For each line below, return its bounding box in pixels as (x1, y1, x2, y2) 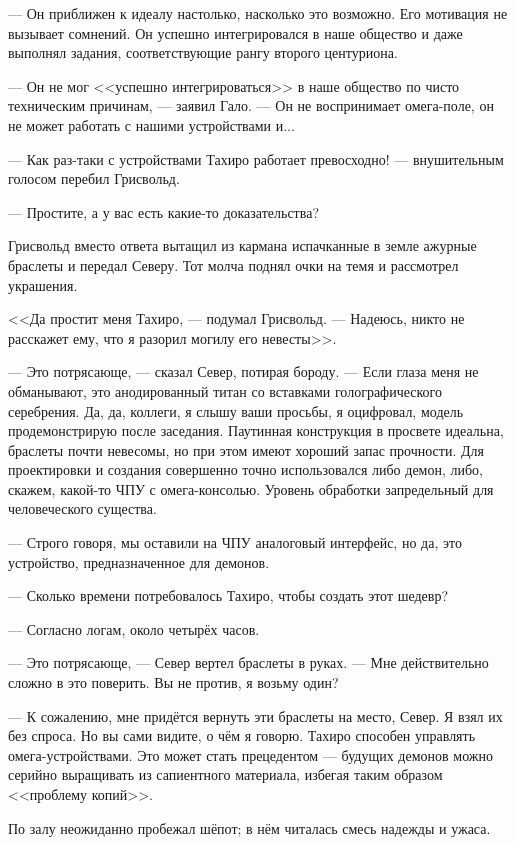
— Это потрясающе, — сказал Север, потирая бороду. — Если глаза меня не (8, 361, 479, 382)
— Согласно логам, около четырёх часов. (8, 618, 260, 639)
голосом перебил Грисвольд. (8, 168, 180, 189)
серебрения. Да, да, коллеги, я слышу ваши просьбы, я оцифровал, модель (8, 400, 464, 421)
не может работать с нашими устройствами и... (8, 114, 295, 135)
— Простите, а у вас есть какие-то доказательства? (8, 201, 319, 222)
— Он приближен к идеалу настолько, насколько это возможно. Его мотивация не (8, 3, 508, 23)
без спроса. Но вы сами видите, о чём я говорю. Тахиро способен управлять (8, 725, 476, 746)
